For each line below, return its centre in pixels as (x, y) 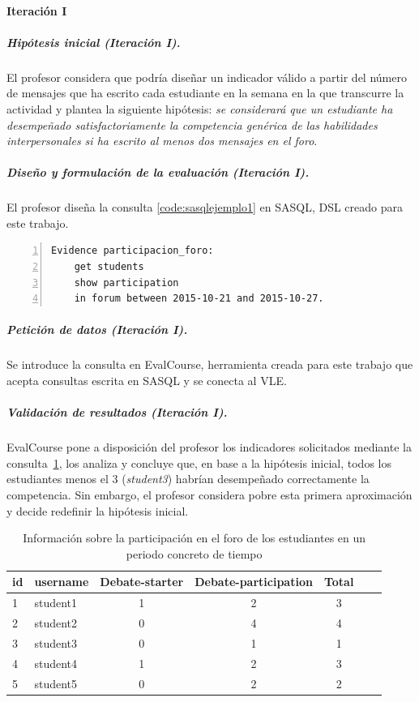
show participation (126, 283)
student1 (56, 603)
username (62, 582)
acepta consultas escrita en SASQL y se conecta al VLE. (147, 380)
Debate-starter (142, 582)
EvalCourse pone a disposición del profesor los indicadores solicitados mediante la (209, 447)
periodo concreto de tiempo (194, 553)
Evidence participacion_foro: (133, 251)
